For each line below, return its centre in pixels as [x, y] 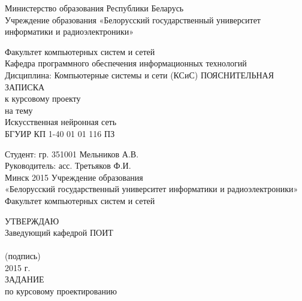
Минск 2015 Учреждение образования [74, 177]
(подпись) [23, 256]
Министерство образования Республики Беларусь [94, 8]
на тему [19, 110]
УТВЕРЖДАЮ [32, 221]
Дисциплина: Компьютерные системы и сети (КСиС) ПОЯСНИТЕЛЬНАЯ [140, 75]
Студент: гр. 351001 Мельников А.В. [72, 153]
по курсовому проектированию [61, 291]
